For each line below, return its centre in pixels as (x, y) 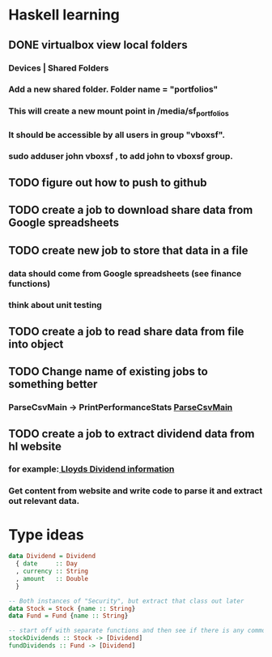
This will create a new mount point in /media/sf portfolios (119, 112)
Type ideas (46, 534)
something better (53, 384)
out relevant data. (44, 501)
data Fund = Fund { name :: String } (68, 616)
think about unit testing (55, 305)
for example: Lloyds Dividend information (91, 469)
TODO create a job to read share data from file (126, 331)
